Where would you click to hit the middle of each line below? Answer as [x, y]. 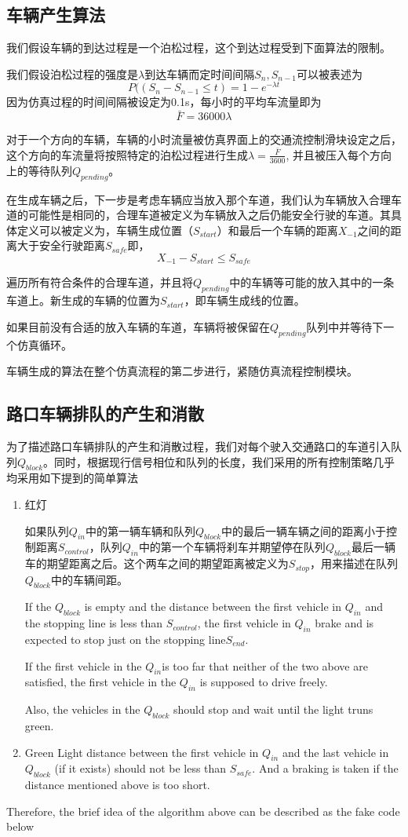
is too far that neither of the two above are [265, 665]
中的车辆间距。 [89, 579]
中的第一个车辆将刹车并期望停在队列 [232, 547]
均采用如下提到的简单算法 [72, 478]
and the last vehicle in [335, 752]
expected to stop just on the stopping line [125, 639]
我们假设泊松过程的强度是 [72, 73]
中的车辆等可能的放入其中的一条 [312, 282]
